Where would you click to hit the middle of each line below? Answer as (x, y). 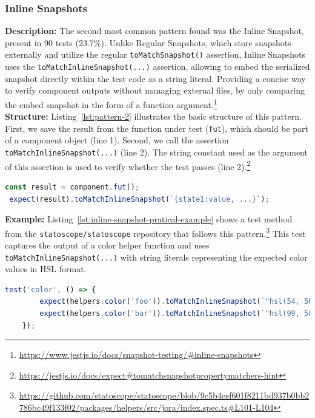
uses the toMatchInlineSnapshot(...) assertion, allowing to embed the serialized (157, 67)
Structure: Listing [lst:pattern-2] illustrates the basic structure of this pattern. (153, 116)
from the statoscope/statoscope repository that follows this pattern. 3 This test (155, 232)
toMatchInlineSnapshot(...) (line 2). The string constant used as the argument (156, 152)
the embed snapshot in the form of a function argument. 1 (111, 103)
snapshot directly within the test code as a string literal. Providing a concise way (155, 78)
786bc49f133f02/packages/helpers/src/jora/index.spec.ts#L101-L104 (146, 407)
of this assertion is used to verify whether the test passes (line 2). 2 (128, 165)
